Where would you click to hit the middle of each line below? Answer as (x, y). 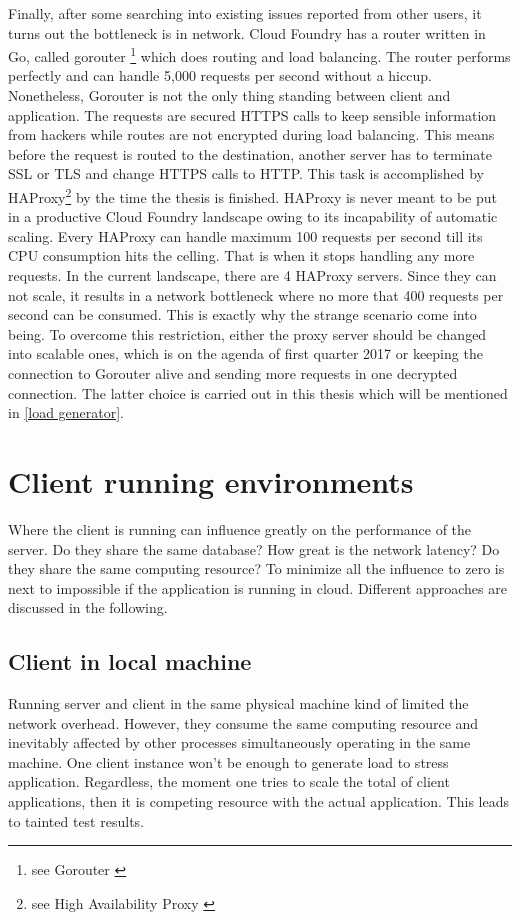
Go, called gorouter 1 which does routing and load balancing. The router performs (259, 54)
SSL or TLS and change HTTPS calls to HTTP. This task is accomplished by (246, 173)
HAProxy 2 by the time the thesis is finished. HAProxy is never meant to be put (252, 195)
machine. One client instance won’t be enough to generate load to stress (228, 761)
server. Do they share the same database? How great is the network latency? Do (254, 548)
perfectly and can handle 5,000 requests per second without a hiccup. (220, 75)
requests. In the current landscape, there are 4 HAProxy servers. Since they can (252, 275)
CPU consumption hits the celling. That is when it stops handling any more (241, 255)
